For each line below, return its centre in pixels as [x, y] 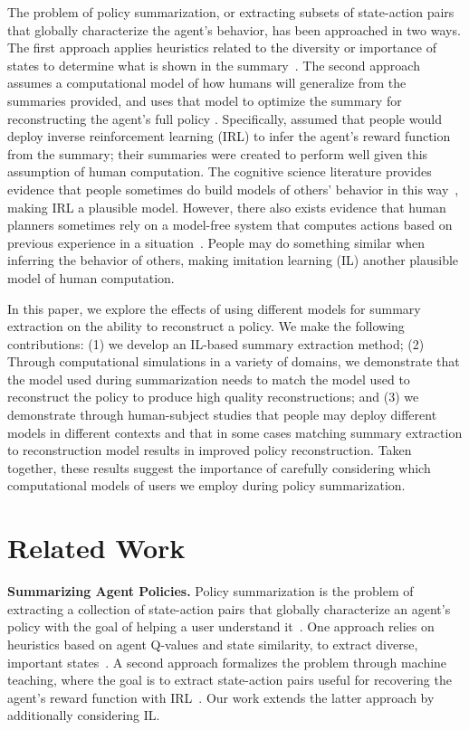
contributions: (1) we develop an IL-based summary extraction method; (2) [216, 343]
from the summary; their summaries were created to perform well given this [218, 153]
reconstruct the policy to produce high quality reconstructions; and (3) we [213, 397]
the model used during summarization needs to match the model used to [209, 379]
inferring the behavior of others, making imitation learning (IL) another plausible [233, 260]
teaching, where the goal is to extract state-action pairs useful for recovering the [230, 680]
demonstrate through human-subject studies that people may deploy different [222, 415]
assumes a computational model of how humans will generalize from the [207, 83]
